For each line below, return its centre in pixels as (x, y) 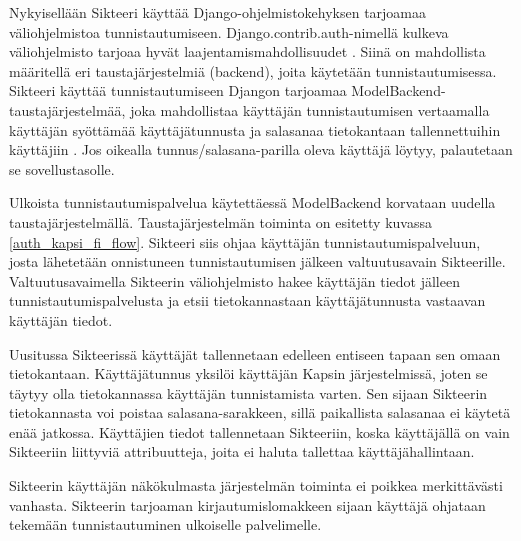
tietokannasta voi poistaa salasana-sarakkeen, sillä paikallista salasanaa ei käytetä (260, 412)
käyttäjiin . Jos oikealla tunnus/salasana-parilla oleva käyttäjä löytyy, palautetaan (261, 149)
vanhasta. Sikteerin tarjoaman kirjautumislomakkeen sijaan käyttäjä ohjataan (247, 504)
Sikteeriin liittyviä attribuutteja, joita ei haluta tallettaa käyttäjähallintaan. (242, 451)
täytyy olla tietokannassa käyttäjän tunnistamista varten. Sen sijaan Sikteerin (248, 392)
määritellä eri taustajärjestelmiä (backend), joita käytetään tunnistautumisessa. (253, 70)
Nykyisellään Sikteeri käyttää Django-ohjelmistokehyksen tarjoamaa (218, 12)
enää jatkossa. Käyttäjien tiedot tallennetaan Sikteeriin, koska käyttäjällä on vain (259, 431)
